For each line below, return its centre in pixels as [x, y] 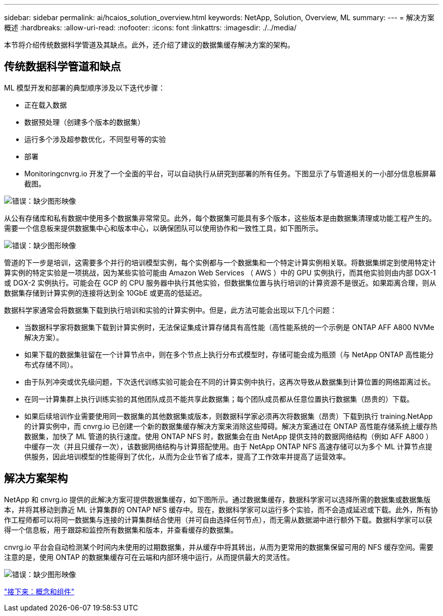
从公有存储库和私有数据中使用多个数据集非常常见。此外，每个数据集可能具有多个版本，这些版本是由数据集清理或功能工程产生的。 [220, 218]
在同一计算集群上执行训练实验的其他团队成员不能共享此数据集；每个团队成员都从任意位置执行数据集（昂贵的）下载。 [219, 399]
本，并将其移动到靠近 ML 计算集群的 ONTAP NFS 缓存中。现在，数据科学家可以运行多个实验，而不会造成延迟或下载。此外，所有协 [221, 509]
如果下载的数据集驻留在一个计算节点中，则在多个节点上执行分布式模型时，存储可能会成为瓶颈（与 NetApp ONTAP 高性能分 [229, 354]
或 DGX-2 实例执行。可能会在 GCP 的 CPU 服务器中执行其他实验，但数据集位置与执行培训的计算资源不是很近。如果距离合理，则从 [220, 282]
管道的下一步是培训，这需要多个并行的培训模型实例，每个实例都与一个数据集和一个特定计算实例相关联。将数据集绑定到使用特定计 [220, 262]
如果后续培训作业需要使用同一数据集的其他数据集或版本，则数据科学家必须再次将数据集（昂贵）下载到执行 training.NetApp [229, 416]
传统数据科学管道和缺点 [62, 67]
